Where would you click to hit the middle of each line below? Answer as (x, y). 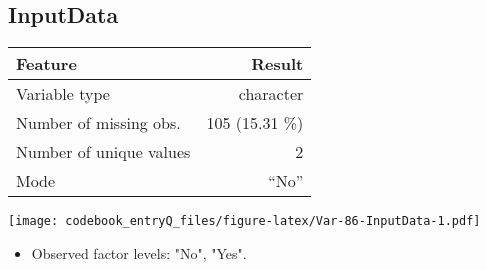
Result (277, 64)
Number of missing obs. (98, 123)
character (271, 94)
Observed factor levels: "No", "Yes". (139, 252)
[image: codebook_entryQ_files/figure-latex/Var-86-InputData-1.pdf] (244, 221)
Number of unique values (103, 152)
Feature (46, 64)
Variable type (63, 94)
